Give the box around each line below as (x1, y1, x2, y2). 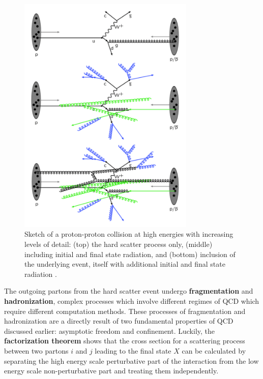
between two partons (4, 345, 69, 356)
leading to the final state (95, 345, 171, 356)
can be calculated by (182, 345, 246, 356)
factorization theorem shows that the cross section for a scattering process (4, 335, 245, 346)
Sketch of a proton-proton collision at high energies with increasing (24, 229, 233, 239)
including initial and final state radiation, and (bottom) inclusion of (24, 248, 236, 259)
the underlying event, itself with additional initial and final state (24, 259, 225, 269)
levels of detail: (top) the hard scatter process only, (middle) (24, 239, 213, 249)
